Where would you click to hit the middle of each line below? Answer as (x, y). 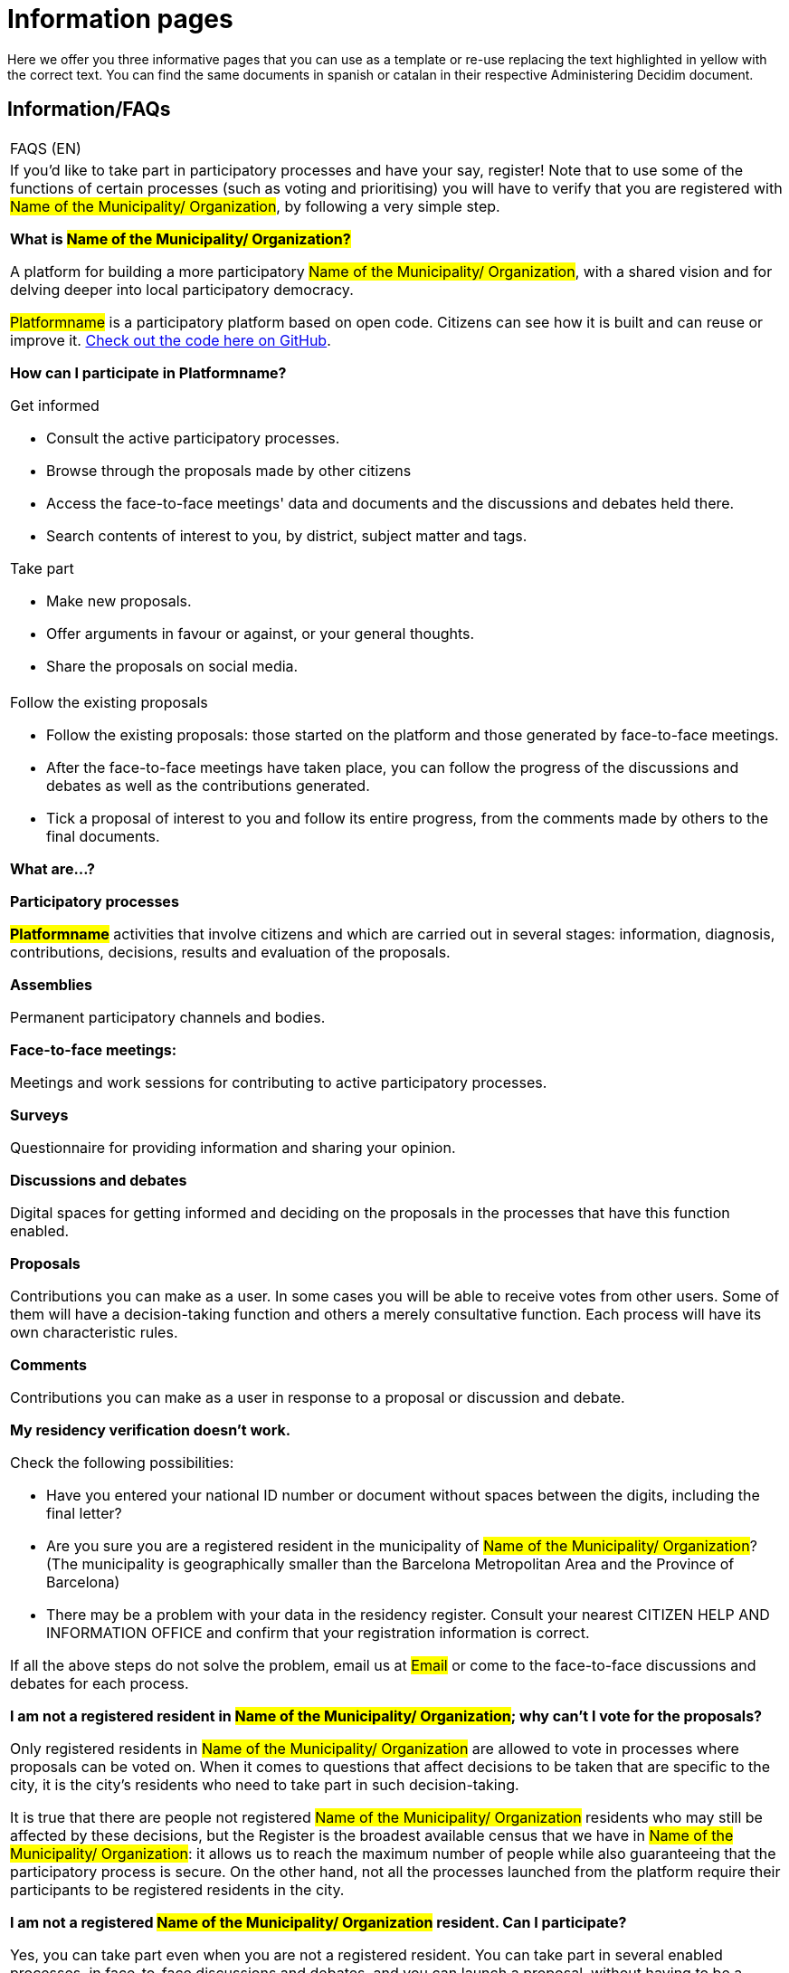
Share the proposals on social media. (172, 666)
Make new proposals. (119, 600)
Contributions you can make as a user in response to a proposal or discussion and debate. (318, 1397)
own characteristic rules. (94, 1332)
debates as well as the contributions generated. (208, 785)
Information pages (120, 19)
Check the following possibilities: (122, 1462)
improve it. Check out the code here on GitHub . (171, 340)
